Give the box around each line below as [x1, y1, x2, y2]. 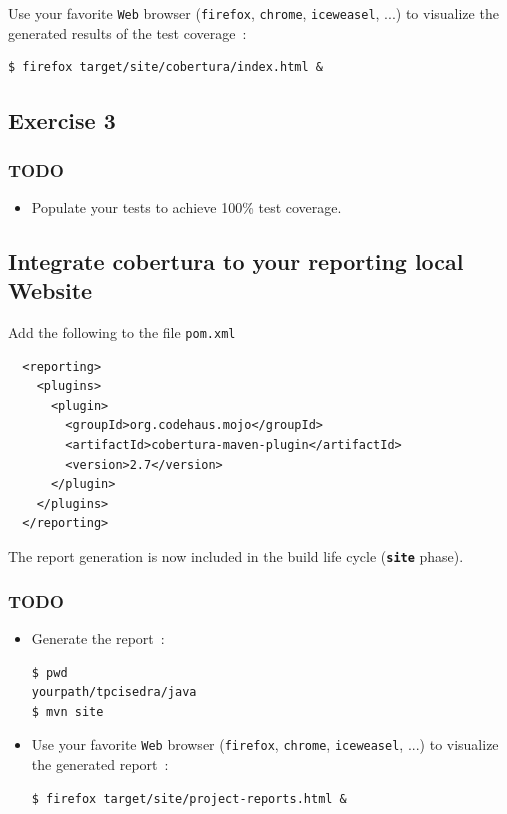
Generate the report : [31, 627, 165, 648]
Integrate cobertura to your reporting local [8, 245, 464, 276]
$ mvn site [31, 704, 104, 719]
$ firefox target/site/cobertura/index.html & [8, 60, 323, 75]
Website [8, 275, 93, 306]
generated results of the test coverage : [8, 22, 247, 43]
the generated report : [31, 753, 169, 774]
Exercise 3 [8, 105, 116, 136]
